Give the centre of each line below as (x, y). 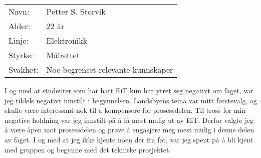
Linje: (19, 40)
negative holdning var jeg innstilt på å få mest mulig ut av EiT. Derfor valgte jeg (129, 120)
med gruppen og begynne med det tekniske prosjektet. (88, 149)
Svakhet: (24, 69)
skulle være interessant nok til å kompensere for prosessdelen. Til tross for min (125, 110)
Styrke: (21, 55)
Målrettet (63, 55)
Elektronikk (67, 40)
